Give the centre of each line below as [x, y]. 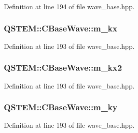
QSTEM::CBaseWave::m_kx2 [63, 67]
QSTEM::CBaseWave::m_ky [61, 107]
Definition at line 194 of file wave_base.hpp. [69, 6]
